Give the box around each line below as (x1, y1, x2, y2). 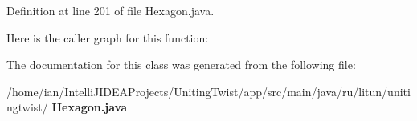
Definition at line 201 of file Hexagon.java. (6, 2, 215, 18)
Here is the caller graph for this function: (6, 29, 209, 46)
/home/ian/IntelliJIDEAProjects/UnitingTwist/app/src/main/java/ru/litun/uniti (6, 83, 411, 99)
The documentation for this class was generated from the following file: (6, 56, 356, 73)
